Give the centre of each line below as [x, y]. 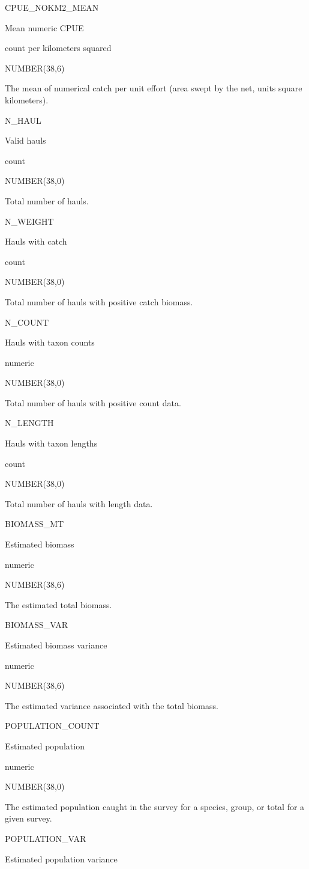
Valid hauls [25, 140]
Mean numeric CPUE [44, 27]
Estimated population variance [61, 858]
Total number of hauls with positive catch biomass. [99, 301]
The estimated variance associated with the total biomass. [112, 705]
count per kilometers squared [58, 48]
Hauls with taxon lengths [51, 443]
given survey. [28, 818]
